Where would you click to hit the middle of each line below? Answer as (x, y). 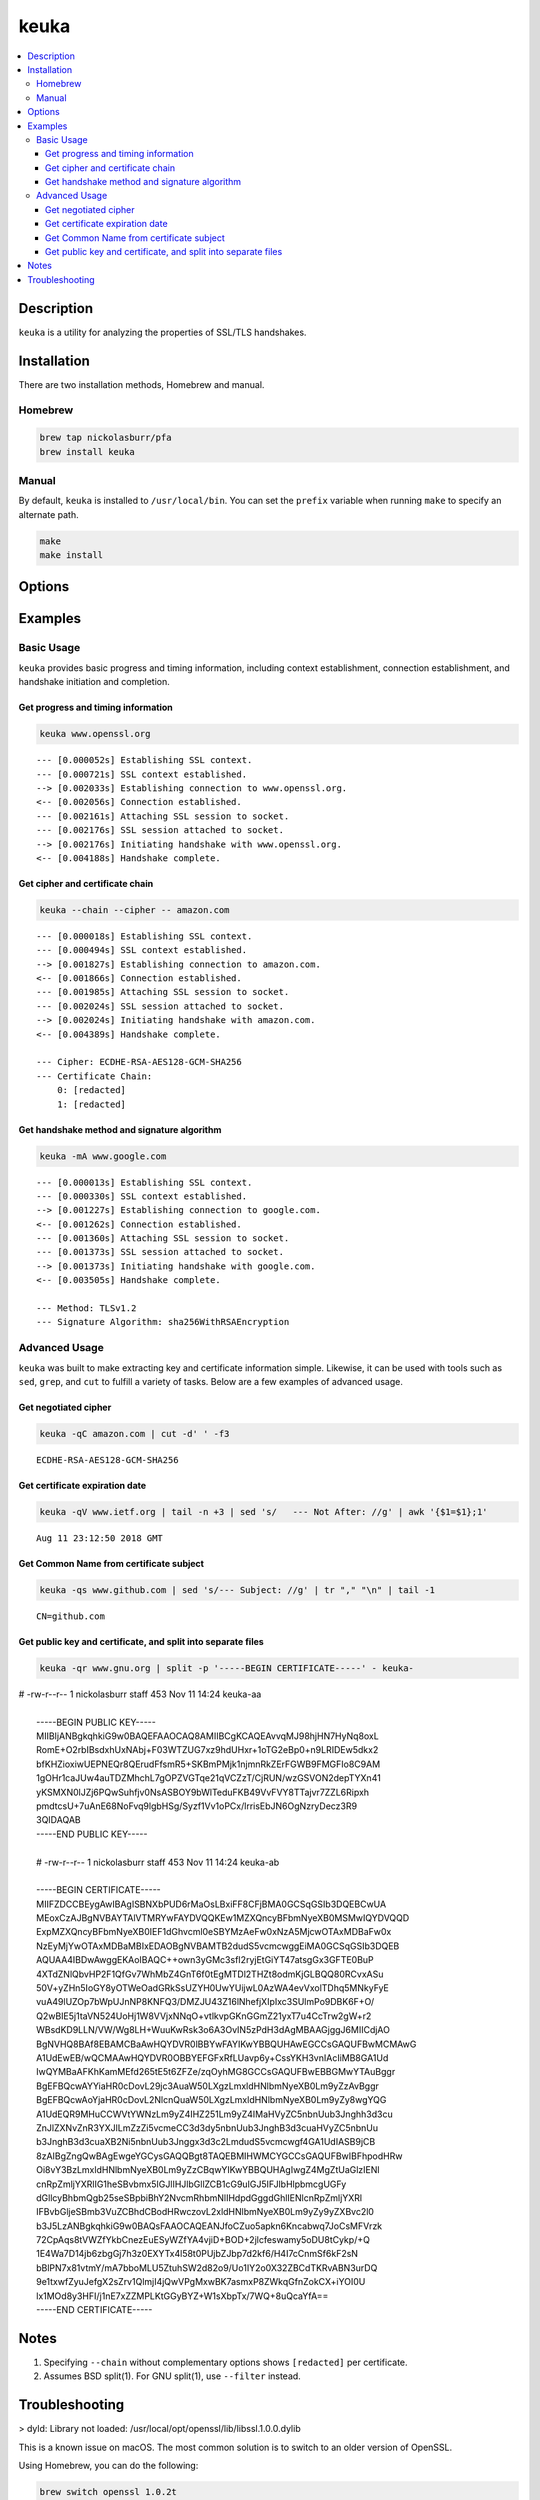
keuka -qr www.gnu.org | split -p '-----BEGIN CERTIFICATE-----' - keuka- (227, 1668)
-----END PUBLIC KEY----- (92, 1834)
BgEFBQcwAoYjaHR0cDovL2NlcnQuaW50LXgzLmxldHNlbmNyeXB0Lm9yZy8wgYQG (211, 2100)
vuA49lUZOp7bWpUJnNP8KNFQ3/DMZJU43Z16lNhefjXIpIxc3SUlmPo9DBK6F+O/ (205, 2002)
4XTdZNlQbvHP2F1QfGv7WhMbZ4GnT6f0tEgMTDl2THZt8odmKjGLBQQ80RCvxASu (210, 1974)
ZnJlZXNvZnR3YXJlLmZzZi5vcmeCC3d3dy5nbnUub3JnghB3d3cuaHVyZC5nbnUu (207, 2127)
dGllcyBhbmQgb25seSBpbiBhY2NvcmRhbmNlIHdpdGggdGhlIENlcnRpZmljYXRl (199, 2197)
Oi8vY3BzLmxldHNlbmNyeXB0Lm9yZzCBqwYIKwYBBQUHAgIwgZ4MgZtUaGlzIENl (208, 2170)
